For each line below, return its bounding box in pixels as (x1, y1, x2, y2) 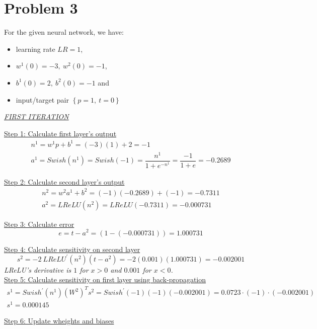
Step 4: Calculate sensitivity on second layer (4, 243, 140, 254)
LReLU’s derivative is (4, 264, 71, 275)
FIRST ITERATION (4, 111, 69, 122)
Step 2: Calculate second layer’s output (4, 176, 125, 187)
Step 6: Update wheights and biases (4, 315, 114, 326)
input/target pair (16, 94, 69, 105)
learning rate (16, 43, 55, 54)
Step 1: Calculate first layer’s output (4, 128, 117, 138)
